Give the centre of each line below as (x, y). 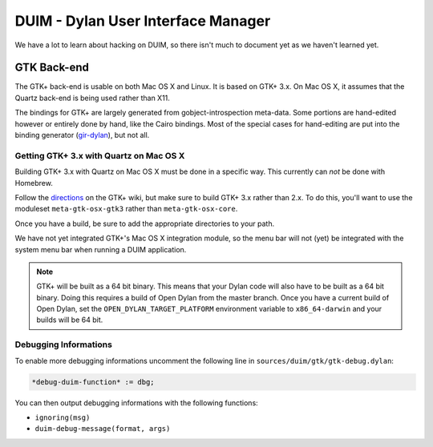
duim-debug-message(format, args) (103, 429)
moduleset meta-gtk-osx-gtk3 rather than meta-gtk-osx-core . (126, 209)
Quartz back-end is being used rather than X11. (92, 98)
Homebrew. (34, 183)
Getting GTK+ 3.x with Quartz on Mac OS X (100, 155)
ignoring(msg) (63, 417)
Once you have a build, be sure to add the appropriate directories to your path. (145, 223)
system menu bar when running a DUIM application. (101, 249)
